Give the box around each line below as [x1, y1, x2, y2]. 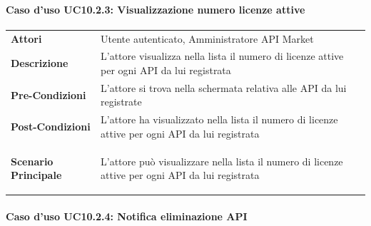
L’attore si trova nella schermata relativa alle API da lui [101, 80, 347, 95]
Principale [11, 168, 62, 183]
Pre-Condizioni [11, 87, 86, 102]
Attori [11, 31, 42, 46]
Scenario [11, 153, 54, 168]
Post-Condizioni [11, 119, 91, 134]
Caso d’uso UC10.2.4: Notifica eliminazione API [6, 208, 248, 223]
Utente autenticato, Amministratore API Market [101, 31, 314, 46]
